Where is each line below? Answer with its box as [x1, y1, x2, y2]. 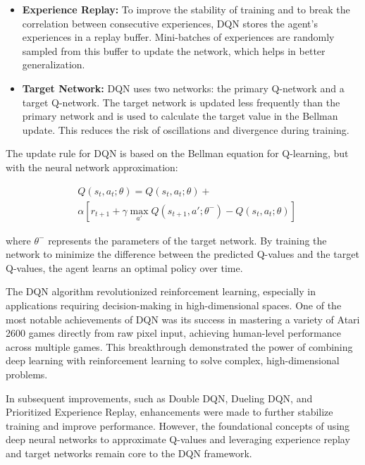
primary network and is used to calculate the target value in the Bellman [22, 108, 338, 123]
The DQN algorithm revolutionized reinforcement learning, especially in [6, 284, 316, 299]
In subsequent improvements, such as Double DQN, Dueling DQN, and [6, 390, 313, 405]
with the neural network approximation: [6, 159, 178, 174]
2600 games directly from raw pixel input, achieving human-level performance [6, 325, 341, 340]
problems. [6, 366, 48, 381]
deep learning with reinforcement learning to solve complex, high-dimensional [6, 353, 340, 368]
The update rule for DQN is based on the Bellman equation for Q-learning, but [6, 146, 349, 161]
